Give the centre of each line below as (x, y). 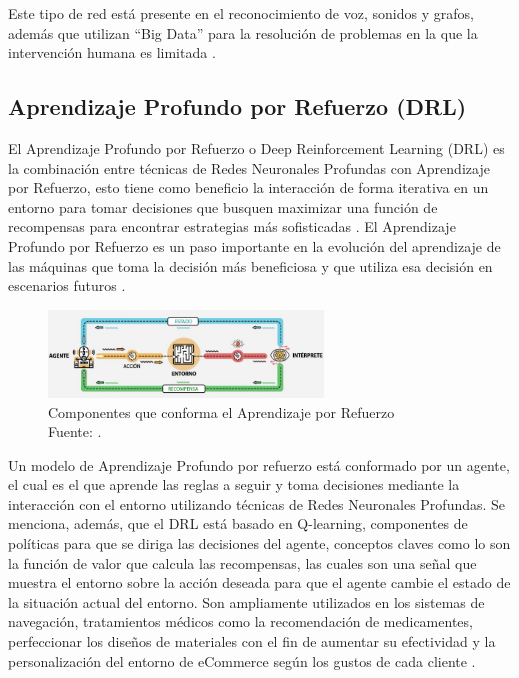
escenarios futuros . (67, 285)
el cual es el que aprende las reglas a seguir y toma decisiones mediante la (234, 484)
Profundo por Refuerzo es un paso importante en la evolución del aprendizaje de (254, 245)
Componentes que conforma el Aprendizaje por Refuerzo (221, 411)
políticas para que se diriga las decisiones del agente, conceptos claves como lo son (259, 543)
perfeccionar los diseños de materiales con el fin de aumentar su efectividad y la (252, 641)
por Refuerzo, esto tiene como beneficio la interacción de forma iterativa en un (248, 187)
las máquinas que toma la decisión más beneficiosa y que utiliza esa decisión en (250, 265)
